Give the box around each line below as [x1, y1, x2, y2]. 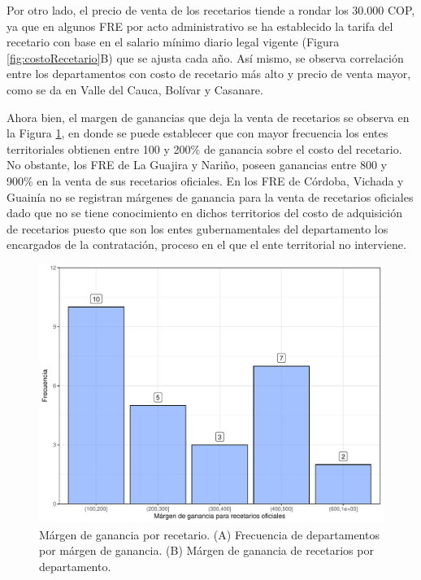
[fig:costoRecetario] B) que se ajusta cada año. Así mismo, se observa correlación [7, 49, 404, 66]
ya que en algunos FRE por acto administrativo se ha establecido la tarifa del [7, 17, 393, 34]
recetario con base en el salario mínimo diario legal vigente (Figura [7, 33, 340, 50]
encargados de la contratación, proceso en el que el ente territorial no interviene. [7, 236, 406, 253]
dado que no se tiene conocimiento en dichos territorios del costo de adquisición [7, 204, 402, 221]
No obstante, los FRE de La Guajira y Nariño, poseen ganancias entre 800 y [7, 156, 387, 173]
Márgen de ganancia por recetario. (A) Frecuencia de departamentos [39, 525, 380, 543]
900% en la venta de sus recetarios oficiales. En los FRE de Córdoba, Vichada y [7, 172, 404, 189]
